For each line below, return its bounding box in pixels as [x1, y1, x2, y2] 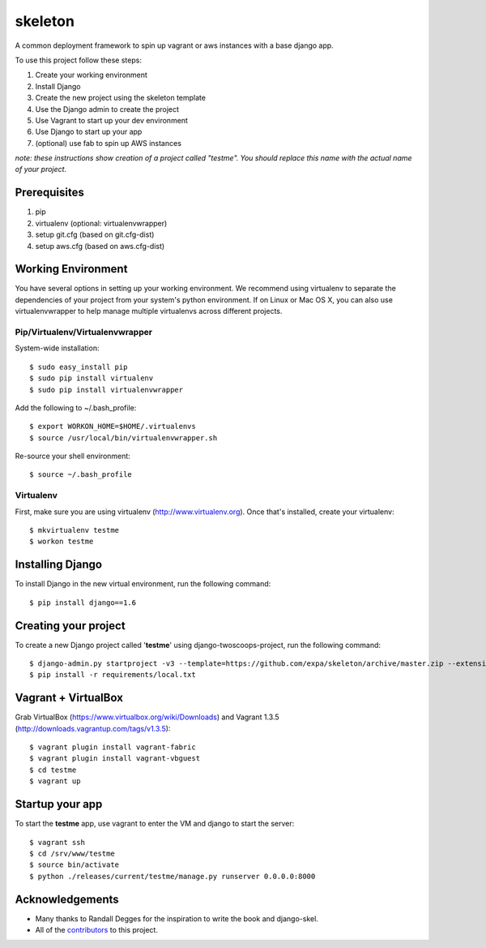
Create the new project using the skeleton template [35, 93, 207, 103]
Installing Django [15, 558, 103, 572]
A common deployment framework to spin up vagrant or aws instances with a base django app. [15, 41, 334, 50]
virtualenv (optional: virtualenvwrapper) [35, 218, 168, 228]
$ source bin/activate [29, 860, 120, 869]
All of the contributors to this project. [35, 925, 158, 935]
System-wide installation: [15, 343, 100, 353]
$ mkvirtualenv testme [29, 525, 120, 535]
